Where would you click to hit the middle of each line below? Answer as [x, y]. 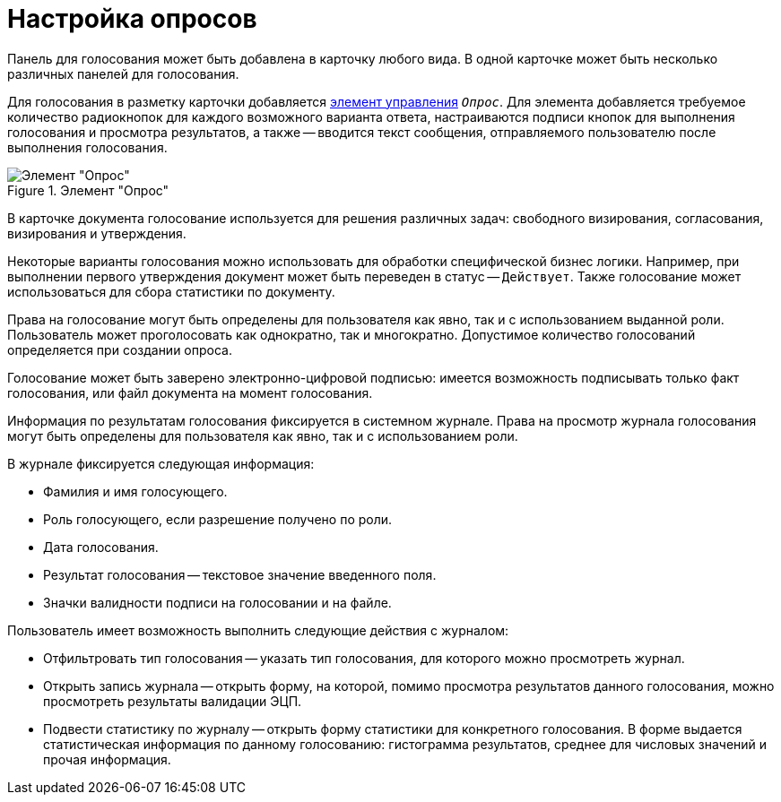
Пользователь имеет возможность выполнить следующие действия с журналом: [258, 630]
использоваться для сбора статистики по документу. [171, 291]
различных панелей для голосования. [123, 73]
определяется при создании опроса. [120, 349]
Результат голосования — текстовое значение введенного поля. [240, 574]
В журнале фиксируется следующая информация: [161, 463]
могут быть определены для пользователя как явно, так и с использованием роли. [263, 435]
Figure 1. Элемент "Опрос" [88, 190]
